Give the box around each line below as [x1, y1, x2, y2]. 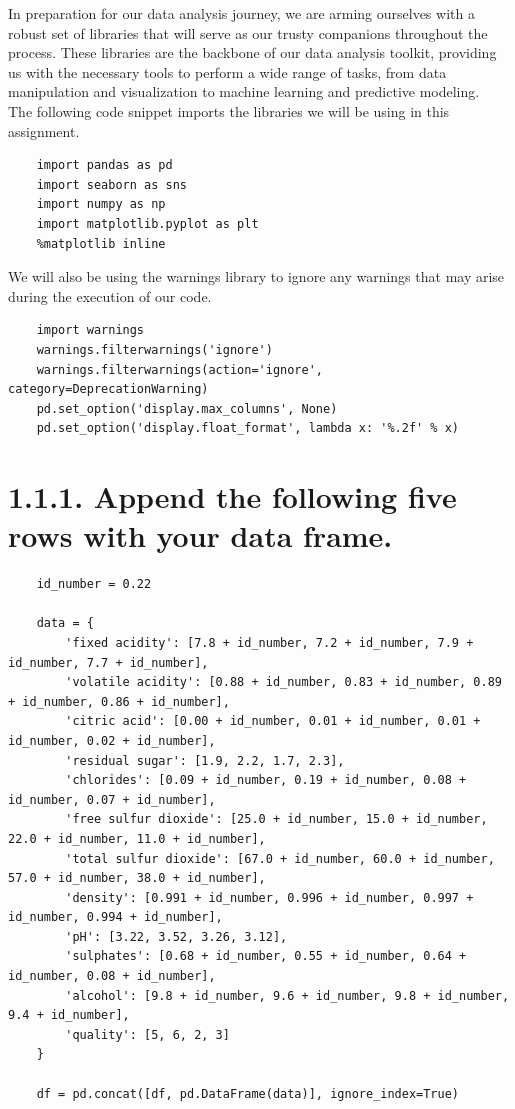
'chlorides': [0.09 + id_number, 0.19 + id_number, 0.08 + [65, 773, 467, 788]
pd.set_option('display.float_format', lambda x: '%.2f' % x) [36, 421, 460, 436]
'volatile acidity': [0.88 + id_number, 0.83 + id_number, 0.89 [65, 675, 502, 690]
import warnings [36, 323, 145, 338]
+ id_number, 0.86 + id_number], [8, 694, 230, 709]
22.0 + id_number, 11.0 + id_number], [8, 831, 266, 846]
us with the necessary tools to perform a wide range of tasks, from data [8, 61, 447, 82]
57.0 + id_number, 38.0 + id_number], [8, 871, 266, 886]
